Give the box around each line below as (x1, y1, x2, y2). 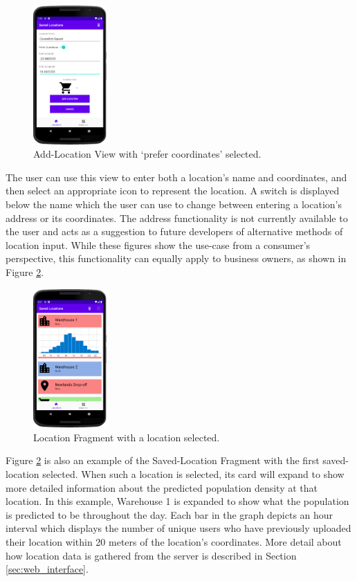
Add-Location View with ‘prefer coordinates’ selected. (33, 147, 262, 161)
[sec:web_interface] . (6, 562, 89, 576)
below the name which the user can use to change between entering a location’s (6, 197, 342, 211)
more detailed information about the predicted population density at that (6, 480, 318, 495)
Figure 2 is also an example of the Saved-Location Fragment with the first (6, 453, 320, 468)
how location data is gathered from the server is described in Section (6, 548, 297, 562)
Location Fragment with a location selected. (33, 430, 220, 444)
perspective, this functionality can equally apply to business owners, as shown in (6, 251, 347, 266)
